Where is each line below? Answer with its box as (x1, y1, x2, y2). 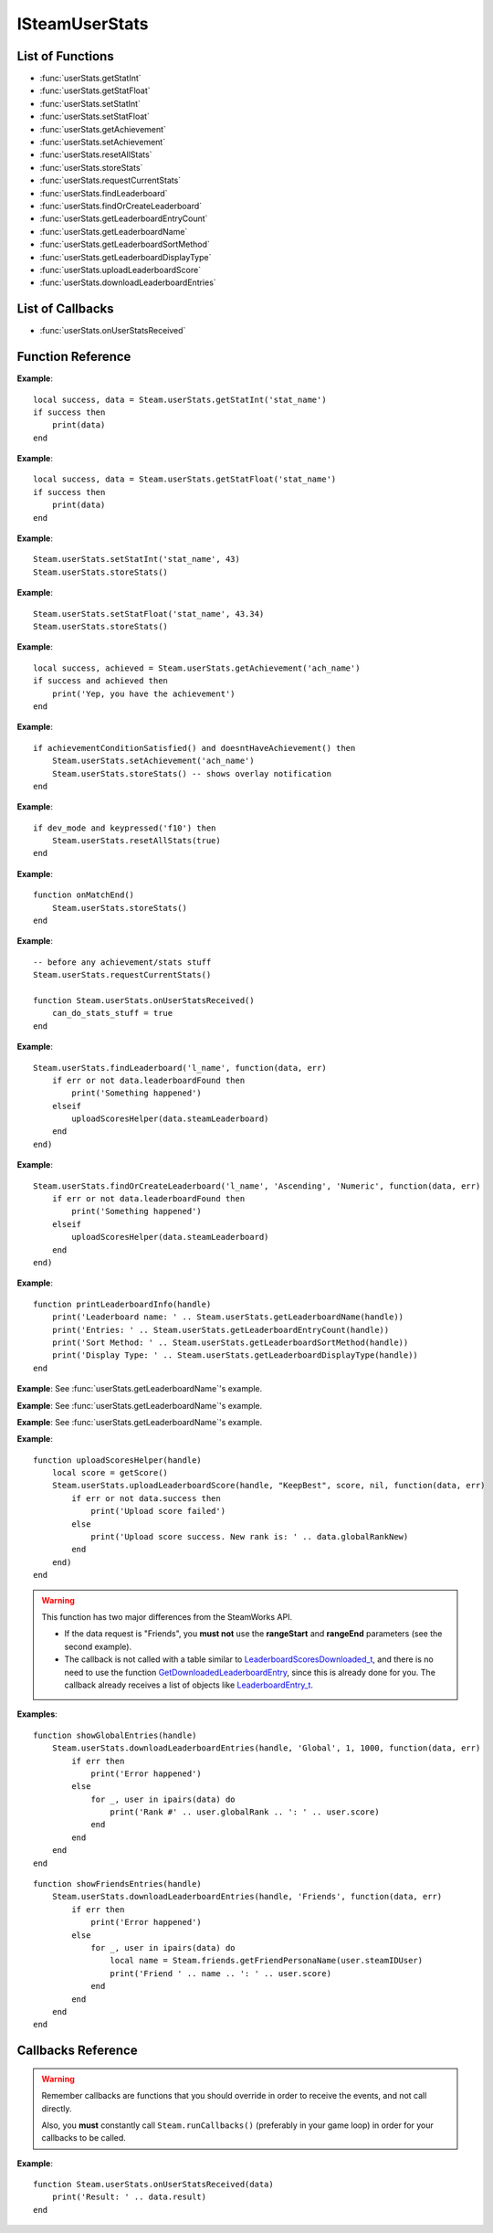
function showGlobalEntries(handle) (33, 1730, 197, 1741)
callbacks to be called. (41, 2132, 127, 2143)
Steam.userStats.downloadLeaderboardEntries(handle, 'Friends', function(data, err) (51, 1891, 443, 1902)
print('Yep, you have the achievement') (51, 688, 236, 699)
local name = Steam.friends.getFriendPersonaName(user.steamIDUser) (110, 1955, 424, 1966)
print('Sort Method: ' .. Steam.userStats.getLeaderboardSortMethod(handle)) (51, 1337, 409, 1348)
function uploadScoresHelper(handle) (33, 1455, 203, 1466)
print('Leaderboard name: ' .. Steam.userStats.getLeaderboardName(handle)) (51, 1312, 404, 1322)
